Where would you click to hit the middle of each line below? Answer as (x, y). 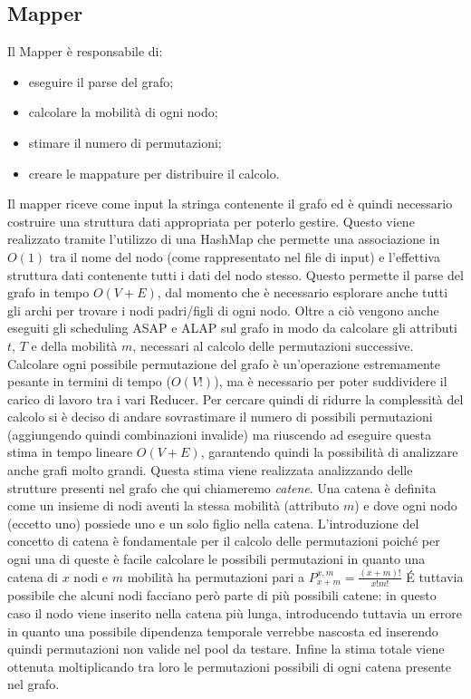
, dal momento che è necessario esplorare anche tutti (303, 292)
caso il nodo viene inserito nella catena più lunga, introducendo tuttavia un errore (235, 613)
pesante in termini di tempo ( (89, 381)
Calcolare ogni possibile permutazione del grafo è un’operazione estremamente (224, 363)
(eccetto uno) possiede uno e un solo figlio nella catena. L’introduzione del (213, 523)
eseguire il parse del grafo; (101, 81)
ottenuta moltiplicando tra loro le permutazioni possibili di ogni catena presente (230, 666)
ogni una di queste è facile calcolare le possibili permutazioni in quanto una (216, 559)
